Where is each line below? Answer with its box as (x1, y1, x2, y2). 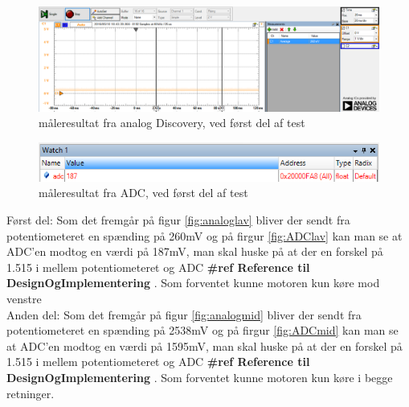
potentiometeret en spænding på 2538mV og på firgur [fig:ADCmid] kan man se (6, 322, 399, 339)
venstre (6, 290, 42, 307)
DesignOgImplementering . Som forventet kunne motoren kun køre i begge (6, 369, 393, 386)
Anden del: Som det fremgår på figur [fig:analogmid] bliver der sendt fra (6, 306, 362, 323)
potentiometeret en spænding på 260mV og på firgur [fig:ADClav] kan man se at (6, 227, 403, 244)
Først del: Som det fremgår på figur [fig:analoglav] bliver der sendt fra (6, 212, 350, 228)
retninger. (6, 384, 55, 401)
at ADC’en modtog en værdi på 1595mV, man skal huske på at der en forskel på (6, 337, 403, 354)
